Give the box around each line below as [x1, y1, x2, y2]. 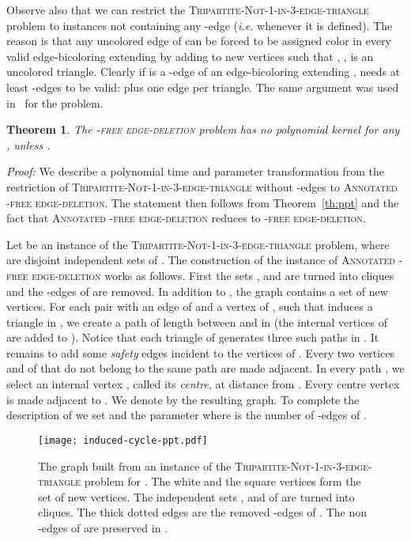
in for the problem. [6, 94, 104, 111]
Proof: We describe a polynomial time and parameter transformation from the [6, 163, 384, 180]
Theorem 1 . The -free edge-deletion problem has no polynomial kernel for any [6, 121, 400, 138]
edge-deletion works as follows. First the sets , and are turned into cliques [32, 267, 394, 283]
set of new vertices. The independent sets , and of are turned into [38, 488, 355, 505]
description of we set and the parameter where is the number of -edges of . [6, 407, 367, 423]
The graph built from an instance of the [38, 457, 232, 474]
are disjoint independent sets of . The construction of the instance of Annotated [6, 252, 395, 268]
